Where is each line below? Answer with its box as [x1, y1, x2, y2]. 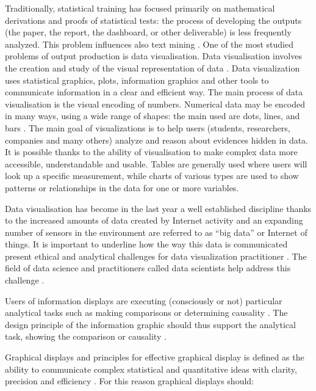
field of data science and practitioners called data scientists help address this [5, 261, 291, 274]
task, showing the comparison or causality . [5, 330, 167, 343]
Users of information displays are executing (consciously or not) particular [5, 294, 282, 307]
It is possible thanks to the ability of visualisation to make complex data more [5, 145, 298, 158]
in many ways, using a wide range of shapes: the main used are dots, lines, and [5, 109, 300, 122]
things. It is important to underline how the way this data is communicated [5, 238, 288, 250]
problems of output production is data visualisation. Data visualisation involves [5, 49, 302, 62]
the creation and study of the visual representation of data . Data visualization [5, 61, 300, 74]
